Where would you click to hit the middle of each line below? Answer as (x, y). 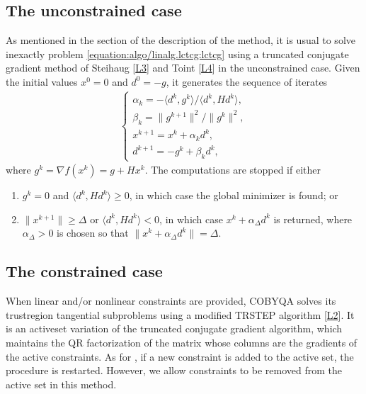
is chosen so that (93, 233)
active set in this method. (61, 384)
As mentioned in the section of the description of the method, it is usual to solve (181, 40)
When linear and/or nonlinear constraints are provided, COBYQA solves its (171, 301)
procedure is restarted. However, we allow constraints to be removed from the (174, 370)
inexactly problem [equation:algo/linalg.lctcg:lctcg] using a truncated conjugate (177, 54)
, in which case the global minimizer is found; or (234, 195)
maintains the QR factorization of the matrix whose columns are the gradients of (182, 343)
